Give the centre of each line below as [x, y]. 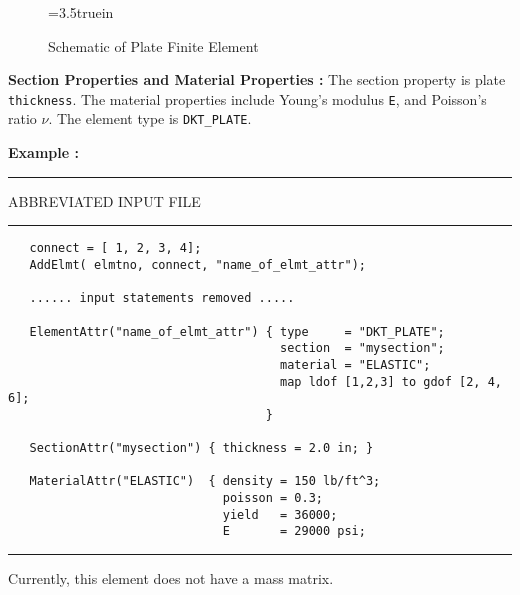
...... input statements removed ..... [162, 298]
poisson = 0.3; [272, 498]
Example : [43, 152]
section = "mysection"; [362, 348]
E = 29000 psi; [294, 531]
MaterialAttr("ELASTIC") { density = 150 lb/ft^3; [205, 481]
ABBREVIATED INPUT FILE [104, 200]
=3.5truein [81, 12]
